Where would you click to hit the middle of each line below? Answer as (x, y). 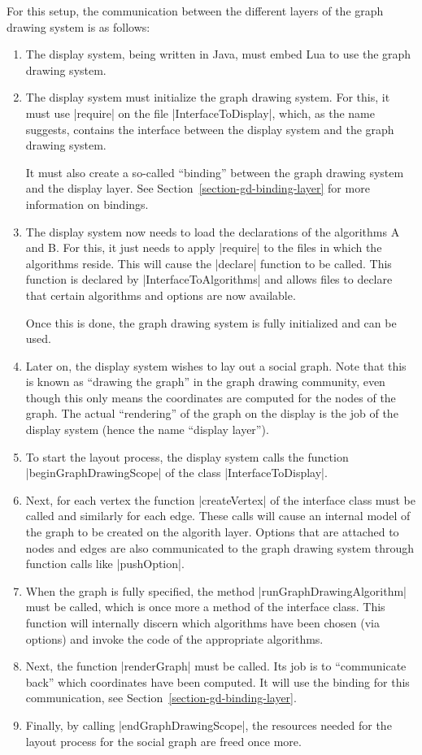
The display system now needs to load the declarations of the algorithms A (213, 231)
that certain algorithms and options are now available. (161, 295)
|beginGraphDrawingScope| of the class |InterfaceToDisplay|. (176, 473)
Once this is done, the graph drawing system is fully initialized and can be (211, 322)
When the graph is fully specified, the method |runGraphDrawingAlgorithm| (216, 590)
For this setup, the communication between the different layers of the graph (195, 11)
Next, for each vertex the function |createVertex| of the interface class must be (220, 499)
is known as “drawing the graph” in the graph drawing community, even (205, 382)
